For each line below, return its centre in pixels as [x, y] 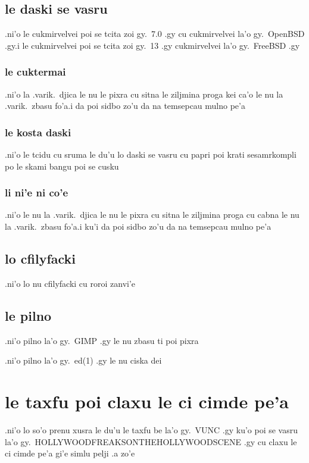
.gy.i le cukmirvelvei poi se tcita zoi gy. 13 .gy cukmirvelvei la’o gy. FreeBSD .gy [152, 45]
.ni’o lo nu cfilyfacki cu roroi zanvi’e [70, 283]
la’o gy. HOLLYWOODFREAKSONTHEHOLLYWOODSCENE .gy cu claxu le [151, 441]
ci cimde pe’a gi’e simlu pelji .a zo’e [70, 453]
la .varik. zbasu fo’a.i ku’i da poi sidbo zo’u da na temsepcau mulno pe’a [138, 226]
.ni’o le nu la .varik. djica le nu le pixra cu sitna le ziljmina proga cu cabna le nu [152, 215]
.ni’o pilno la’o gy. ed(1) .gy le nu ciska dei [83, 360]
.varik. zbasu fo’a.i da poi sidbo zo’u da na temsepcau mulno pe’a [125, 106]
